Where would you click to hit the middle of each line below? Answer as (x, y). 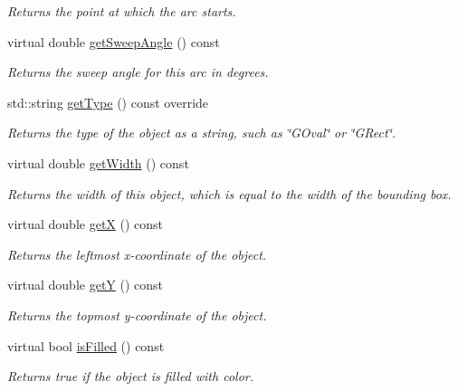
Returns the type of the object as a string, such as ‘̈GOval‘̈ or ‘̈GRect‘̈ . (202, 133)
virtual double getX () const (86, 224)
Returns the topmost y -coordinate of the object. (137, 315)
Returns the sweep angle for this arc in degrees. (138, 72)
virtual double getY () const (86, 285)
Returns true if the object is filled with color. (131, 376)
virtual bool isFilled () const (86, 345)
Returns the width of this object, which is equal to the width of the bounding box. (229, 193)
